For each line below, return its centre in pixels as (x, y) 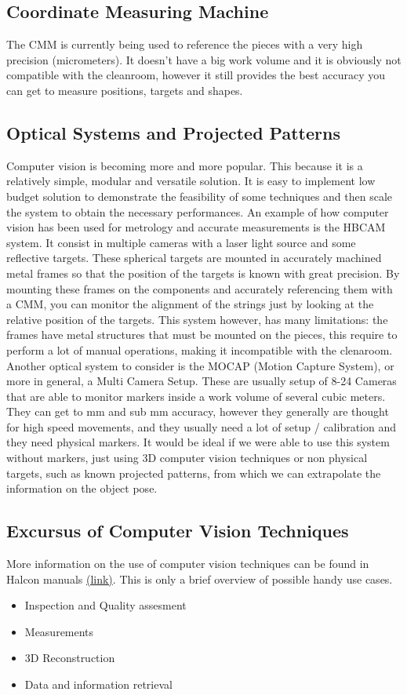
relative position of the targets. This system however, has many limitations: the (197, 319)
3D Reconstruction (70, 658)
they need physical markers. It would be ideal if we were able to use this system (198, 442)
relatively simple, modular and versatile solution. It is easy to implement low (191, 181)
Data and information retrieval (98, 684)
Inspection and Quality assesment (105, 605)
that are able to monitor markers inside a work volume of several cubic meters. (196, 396)
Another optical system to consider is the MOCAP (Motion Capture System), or (200, 365)
